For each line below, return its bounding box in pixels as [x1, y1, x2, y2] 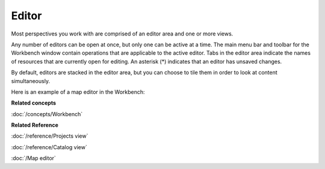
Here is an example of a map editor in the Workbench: [11, 88, 145, 96]
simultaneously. [11, 77, 51, 84]
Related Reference [11, 121, 58, 129]
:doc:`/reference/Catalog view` [11, 143, 87, 150]
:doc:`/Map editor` [11, 155, 57, 162]
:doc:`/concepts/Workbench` [11, 110, 83, 117]
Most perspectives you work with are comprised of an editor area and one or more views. [11, 30, 234, 37]
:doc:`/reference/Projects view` [11, 132, 88, 140]
